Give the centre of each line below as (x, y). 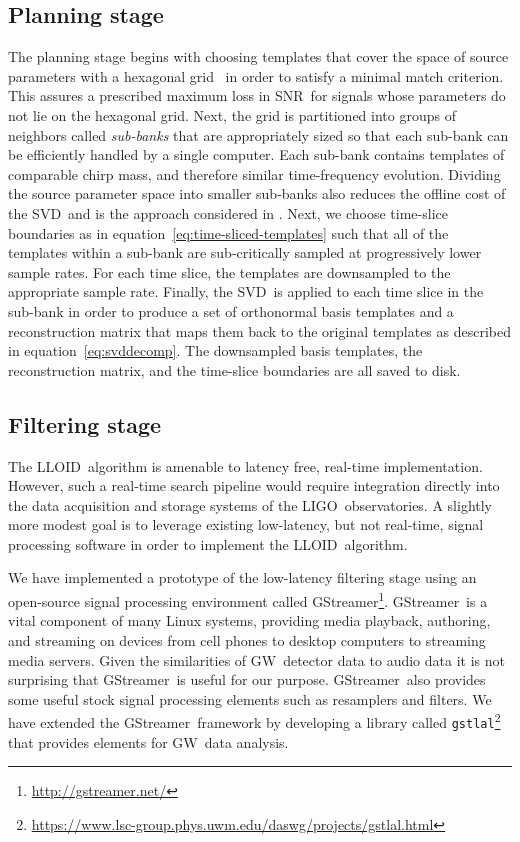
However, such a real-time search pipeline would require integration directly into (254, 485)
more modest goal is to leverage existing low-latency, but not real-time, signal (246, 524)
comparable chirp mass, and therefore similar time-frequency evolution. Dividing (254, 173)
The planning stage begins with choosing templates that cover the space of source (258, 56)
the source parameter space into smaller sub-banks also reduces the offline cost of (257, 193)
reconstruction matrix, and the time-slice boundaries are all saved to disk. (234, 369)
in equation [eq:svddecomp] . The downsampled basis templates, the (215, 350)
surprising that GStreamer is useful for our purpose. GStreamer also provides (247, 679)
